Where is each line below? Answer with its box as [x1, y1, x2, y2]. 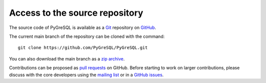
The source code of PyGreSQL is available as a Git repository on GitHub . [9, 25, 156, 30]
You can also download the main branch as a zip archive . [9, 55, 125, 61]
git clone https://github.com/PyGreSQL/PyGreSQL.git [18, 45, 148, 51]
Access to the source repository [9, 7, 143, 18]
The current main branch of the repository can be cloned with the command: [9, 33, 165, 39]
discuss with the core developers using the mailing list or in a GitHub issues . [9, 72, 164, 78]
